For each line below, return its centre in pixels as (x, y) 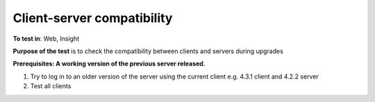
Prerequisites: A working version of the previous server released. (109, 64)
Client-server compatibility (93, 18)
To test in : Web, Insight (46, 39)
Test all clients (51, 86)
